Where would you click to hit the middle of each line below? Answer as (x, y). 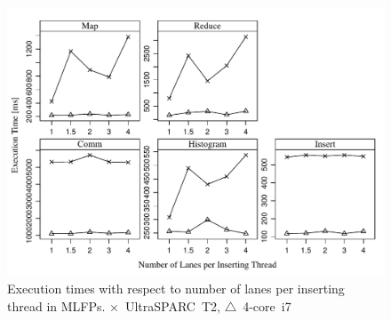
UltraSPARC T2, (172, 305)
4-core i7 (267, 305)
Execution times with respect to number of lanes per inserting (176, 289)
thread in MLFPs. (56, 305)
